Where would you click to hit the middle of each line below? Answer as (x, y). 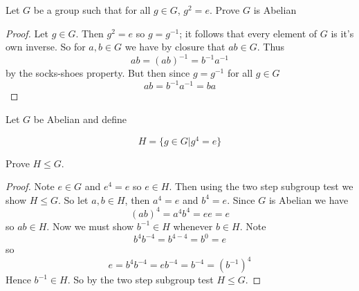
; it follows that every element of (248, 33)
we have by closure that (175, 47)
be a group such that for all (92, 10)
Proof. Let (27, 33)
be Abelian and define (80, 119)
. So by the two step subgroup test (140, 280)
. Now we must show (90, 226)
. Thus (271, 47)
